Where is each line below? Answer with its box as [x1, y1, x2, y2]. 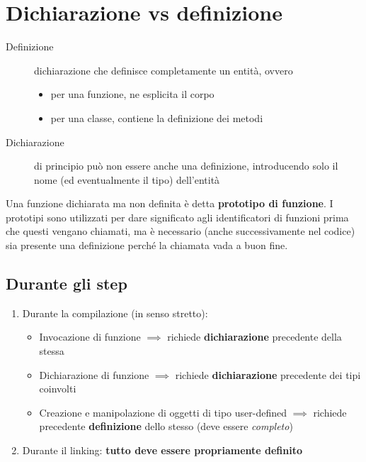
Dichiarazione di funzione [39, 367, 149, 382]
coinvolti [39, 381, 76, 396]
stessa [39, 343, 64, 358]
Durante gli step [6, 273, 127, 295]
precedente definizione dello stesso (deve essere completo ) [39, 419, 293, 434]
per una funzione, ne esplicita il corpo [50, 87, 215, 101]
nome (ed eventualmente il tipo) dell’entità [34, 172, 220, 187]
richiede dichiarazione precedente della [167, 329, 342, 344]
